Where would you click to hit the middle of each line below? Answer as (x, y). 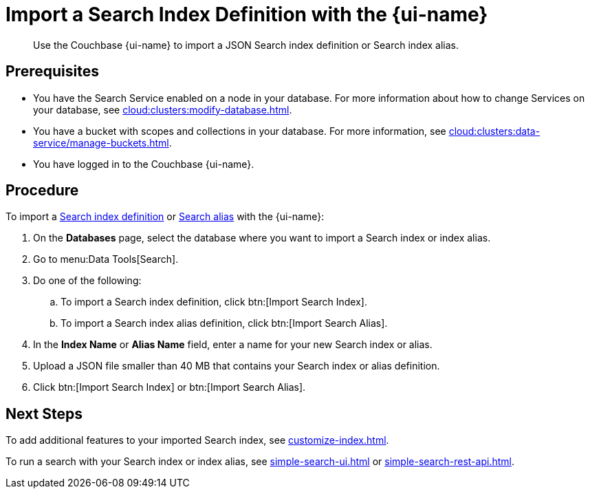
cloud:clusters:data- (494, 131)
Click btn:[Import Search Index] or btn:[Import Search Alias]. (170, 387)
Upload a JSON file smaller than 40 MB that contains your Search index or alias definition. (237, 366)
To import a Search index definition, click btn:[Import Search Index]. (214, 302)
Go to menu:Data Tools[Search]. (106, 259)
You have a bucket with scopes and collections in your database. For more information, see (240, 131)
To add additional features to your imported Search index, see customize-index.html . (197, 440)
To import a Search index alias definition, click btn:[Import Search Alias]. (224, 323)
